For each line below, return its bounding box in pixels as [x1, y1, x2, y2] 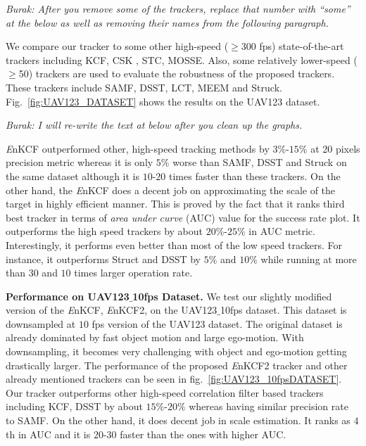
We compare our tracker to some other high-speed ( [6, 39, 229, 53]
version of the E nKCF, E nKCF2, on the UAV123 [6, 302, 217, 317]
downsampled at [6, 316, 76, 331]
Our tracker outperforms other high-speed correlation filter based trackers [6, 385, 324, 400]
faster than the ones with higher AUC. [120, 426, 286, 441]
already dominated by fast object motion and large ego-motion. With [6, 330, 304, 345]
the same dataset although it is [6, 168, 139, 183]
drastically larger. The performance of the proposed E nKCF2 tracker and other [6, 357, 348, 372]
